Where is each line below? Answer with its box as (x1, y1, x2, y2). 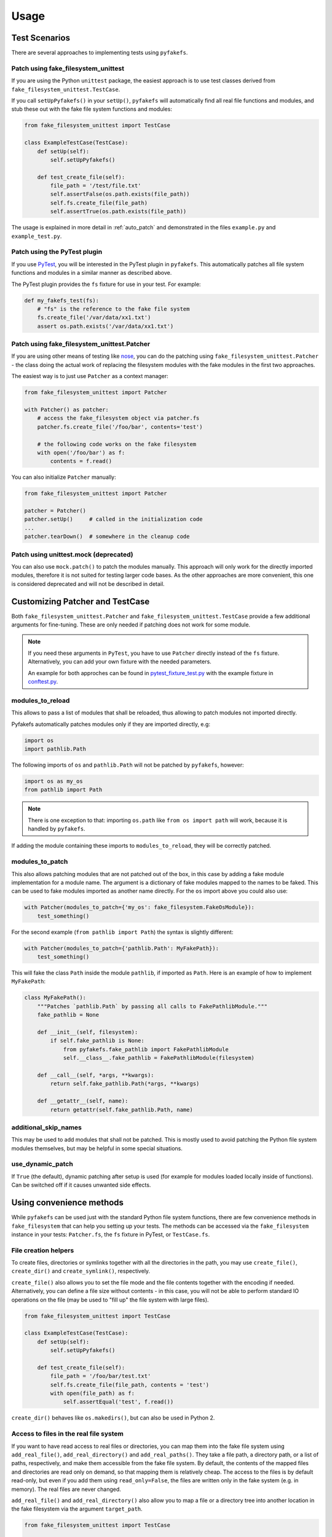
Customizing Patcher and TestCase (11, 596, 150, 607)
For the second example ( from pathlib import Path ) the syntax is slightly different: (11, 928, 234, 936)
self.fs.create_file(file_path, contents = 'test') (50, 1381, 210, 1388)
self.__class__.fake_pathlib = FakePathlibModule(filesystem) (63, 1054, 255, 1062)
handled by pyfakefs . (28, 825, 85, 832)
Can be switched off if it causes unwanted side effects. (11, 1181, 151, 1189)
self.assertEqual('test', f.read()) (63, 1399, 174, 1405)
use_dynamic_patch (11, 1160, 73, 1168)
